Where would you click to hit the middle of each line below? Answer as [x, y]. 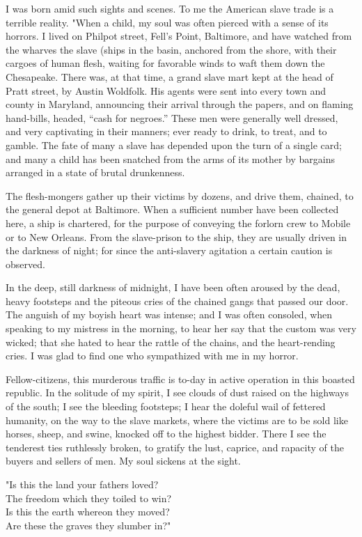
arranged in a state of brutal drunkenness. [95, 172]
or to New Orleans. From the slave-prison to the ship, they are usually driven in [176, 236]
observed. [25, 264]
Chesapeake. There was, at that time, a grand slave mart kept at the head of [170, 76]
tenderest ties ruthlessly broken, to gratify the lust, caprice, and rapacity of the [175, 447]
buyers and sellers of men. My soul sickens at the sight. [123, 461]
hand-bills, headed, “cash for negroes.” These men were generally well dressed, [172, 117]
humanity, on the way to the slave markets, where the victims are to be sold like [177, 420]
